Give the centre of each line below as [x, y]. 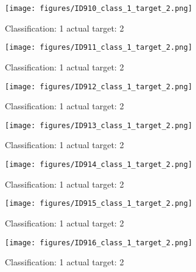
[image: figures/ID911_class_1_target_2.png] [99, 48]
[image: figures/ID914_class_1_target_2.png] [99, 165]
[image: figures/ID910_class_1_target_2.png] [99, 8]
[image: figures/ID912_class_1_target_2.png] [99, 87]
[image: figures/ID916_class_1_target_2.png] [99, 243]
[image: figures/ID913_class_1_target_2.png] [99, 125]
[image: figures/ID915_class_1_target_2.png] [99, 204]
